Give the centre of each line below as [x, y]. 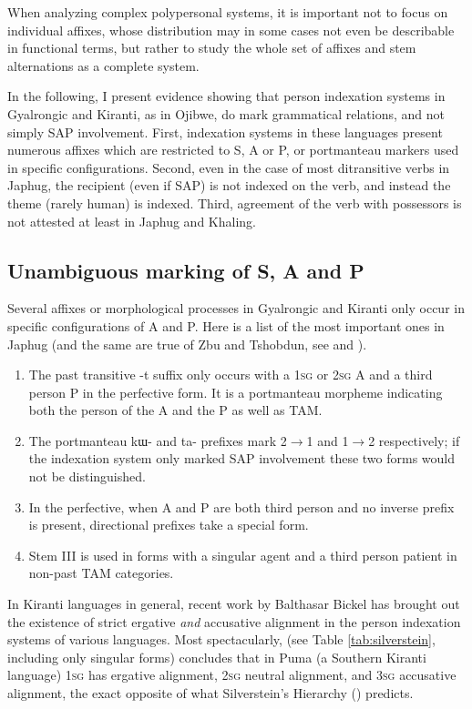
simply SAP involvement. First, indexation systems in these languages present [225, 132]
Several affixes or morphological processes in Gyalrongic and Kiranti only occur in [236, 308]
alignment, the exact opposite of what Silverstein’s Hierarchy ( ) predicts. [210, 693]
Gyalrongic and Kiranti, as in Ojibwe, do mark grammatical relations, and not [226, 113]
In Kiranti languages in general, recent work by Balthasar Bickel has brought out [234, 604]
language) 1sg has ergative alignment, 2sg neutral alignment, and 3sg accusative [232, 675]
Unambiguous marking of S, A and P [186, 270]
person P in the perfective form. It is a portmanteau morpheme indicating [236, 392]
